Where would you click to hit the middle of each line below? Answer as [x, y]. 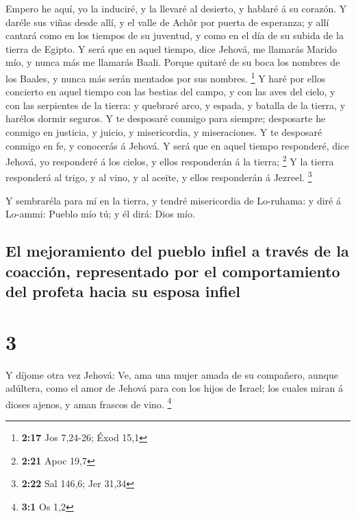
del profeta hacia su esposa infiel [123, 291]
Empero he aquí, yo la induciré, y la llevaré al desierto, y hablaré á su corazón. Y [176, 8]
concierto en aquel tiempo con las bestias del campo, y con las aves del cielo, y [170, 92]
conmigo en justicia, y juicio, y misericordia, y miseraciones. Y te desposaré [164, 132]
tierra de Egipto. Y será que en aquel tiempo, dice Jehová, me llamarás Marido [171, 48]
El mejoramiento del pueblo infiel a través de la [177, 251]
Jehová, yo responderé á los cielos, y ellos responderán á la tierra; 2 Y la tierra [170, 160]
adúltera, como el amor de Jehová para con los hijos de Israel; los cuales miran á [175, 388]
